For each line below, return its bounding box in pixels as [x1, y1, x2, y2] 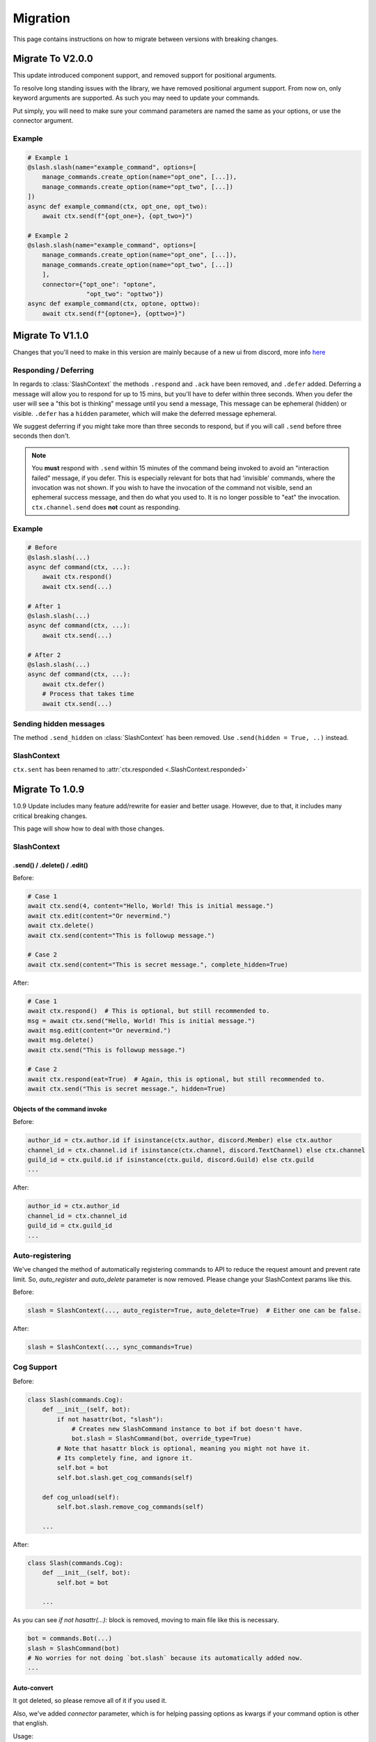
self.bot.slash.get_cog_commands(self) [56, 1474, 193, 1481]
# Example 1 [27, 153, 69, 162]
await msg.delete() [27, 1036, 94, 1045]
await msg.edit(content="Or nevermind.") [27, 1026, 171, 1034]
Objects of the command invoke [13, 1104, 107, 1113]
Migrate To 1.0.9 [13, 784, 85, 796]
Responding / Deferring [13, 366, 94, 376]
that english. [13, 1719, 49, 1727]
